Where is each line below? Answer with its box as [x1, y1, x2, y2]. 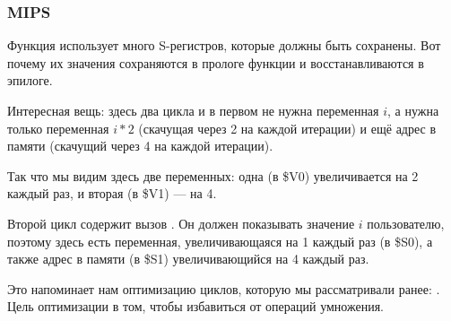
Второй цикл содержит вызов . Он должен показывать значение [7, 213, 355, 232]
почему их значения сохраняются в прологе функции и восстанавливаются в [7, 53, 424, 72]
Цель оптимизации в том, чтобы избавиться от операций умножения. [7, 297, 384, 316]
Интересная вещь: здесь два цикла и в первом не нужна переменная [7, 101, 379, 119]
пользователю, [367, 213, 445, 232]
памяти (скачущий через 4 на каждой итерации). [7, 136, 273, 155]
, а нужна [387, 101, 439, 119]
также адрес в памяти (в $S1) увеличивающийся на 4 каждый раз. [7, 249, 369, 268]
